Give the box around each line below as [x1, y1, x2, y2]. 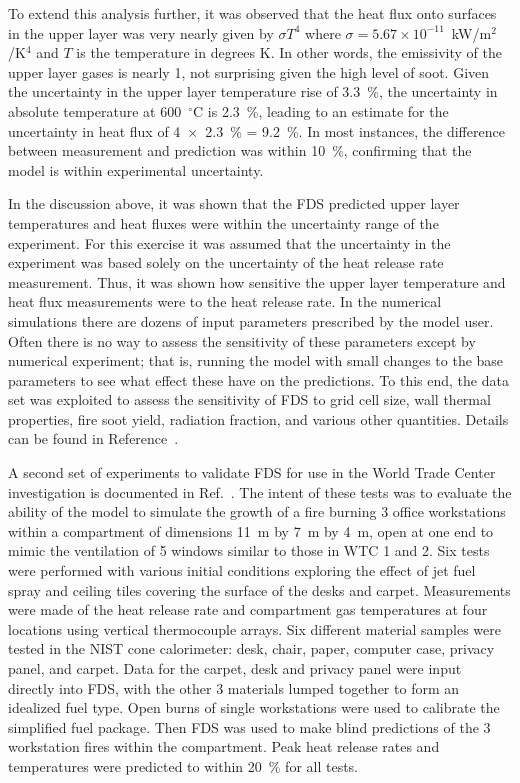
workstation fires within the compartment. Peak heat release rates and [8, 736, 440, 757]
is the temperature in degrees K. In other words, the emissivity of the [76, 42, 502, 63]
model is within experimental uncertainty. [8, 159, 264, 180]
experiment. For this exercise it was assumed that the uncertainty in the [8, 232, 451, 253]
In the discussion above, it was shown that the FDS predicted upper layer [8, 193, 460, 214]
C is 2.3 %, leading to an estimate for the [193, 100, 449, 121]
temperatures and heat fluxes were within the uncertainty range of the [8, 212, 439, 233]
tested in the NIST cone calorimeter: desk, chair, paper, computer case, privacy [8, 638, 495, 659]
